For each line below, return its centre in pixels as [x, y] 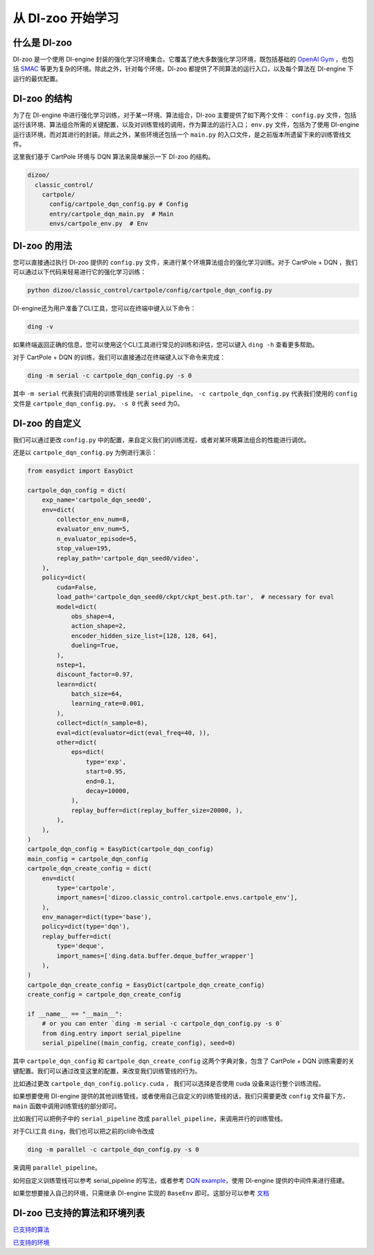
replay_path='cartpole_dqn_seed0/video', [128, 558]
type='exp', [106, 762]
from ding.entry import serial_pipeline [112, 1033]
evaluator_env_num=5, [93, 529]
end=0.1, [100, 781]
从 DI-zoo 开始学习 [66, 18]
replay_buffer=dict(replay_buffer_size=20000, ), [157, 810]
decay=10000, [108, 791]
